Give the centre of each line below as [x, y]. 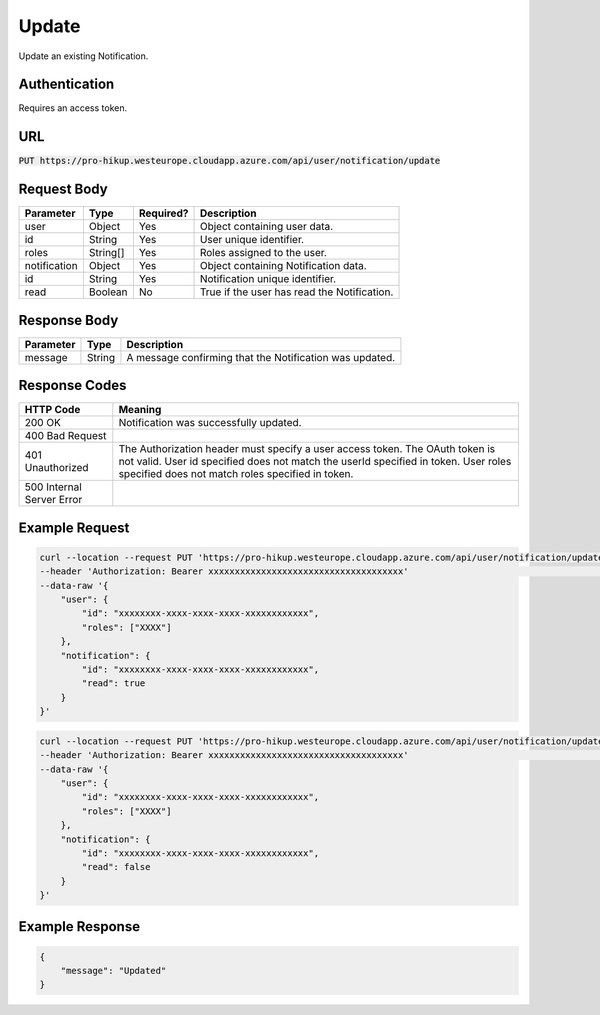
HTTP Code [52, 410]
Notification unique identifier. [268, 279]
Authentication [66, 84]
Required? [163, 213]
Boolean [108, 292]
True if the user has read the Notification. [296, 292]
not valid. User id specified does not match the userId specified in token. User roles [315, 462]
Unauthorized [56, 468]
